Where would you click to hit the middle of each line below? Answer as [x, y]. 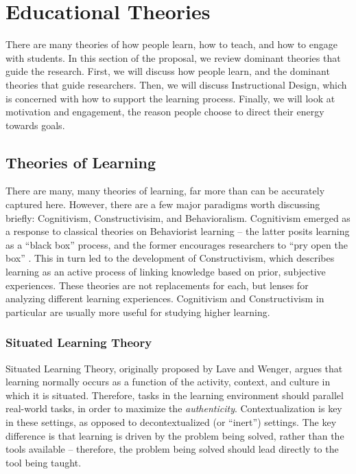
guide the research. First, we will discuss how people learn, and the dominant [168, 71]
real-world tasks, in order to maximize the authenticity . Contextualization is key [174, 408]
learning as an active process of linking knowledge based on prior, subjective [166, 272]
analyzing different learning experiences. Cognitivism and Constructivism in [165, 298]
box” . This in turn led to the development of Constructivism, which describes [170, 258]
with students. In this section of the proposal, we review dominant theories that [173, 57]
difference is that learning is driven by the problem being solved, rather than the [175, 435]
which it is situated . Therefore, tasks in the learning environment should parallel [175, 395]
